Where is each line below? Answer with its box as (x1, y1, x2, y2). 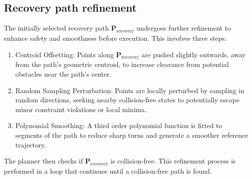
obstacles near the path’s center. (15, 68, 112, 79)
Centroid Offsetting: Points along (15, 49, 114, 59)
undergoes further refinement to (136, 23, 231, 33)
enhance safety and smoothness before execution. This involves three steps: (4, 33, 227, 43)
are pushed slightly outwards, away (141, 49, 246, 59)
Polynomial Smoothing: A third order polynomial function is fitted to (15, 120, 222, 130)
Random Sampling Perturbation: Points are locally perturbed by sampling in (15, 85, 244, 95)
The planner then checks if (4, 156, 83, 166)
